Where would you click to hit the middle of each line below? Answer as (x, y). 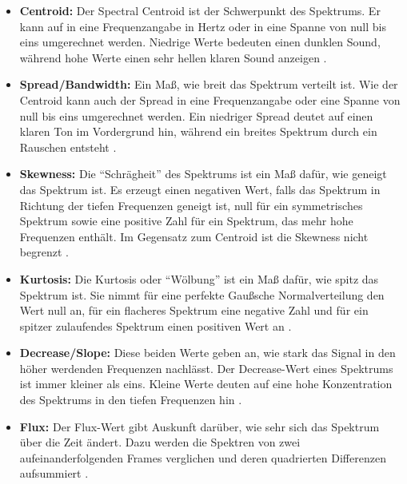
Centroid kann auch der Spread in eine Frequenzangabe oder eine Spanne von (210, 99)
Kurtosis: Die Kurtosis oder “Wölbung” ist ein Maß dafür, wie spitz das (199, 278)
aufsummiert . (54, 473)
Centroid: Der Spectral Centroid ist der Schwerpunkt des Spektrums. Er (200, 10)
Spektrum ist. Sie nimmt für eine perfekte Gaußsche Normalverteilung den (202, 294)
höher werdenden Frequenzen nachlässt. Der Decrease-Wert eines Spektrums (206, 368)
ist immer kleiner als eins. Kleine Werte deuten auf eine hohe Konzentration (206, 384)
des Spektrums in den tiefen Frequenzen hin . (131, 400)
